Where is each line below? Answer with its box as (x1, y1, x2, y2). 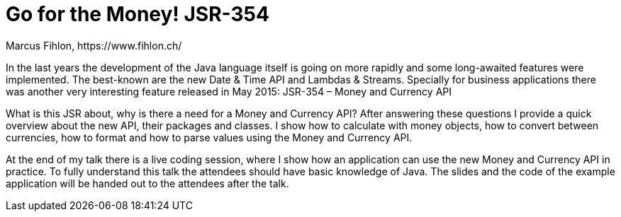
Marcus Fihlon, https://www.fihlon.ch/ (6, 39, 182, 52)
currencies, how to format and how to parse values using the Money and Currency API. (6, 131, 413, 143)
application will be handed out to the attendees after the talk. (6, 177, 289, 189)
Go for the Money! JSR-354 (6, 2, 269, 26)
